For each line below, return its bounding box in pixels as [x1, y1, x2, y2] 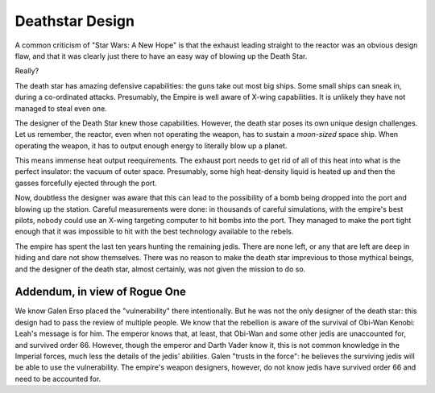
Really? [14, 66, 39, 76]
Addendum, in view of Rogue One [14, 285, 187, 299]
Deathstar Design [14, 12, 135, 30]
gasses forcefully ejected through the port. [14, 178, 157, 188]
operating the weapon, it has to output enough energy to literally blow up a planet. [14, 141, 288, 151]
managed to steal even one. [14, 103, 108, 113]
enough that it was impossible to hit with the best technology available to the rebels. [14, 226, 294, 237]
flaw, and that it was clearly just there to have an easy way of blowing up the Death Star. [14, 51, 308, 60]
